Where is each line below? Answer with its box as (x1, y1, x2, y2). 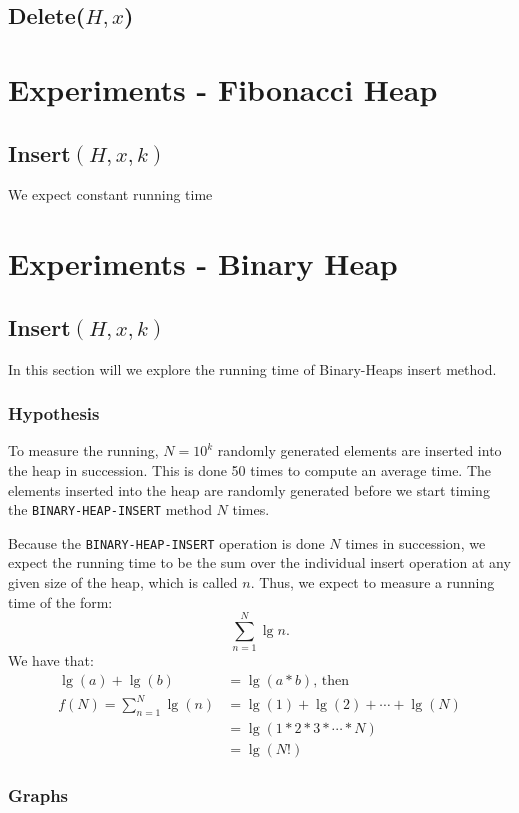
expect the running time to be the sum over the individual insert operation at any (8, 552, 511, 573)
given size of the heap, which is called (8, 572, 238, 593)
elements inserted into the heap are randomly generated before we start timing (8, 479, 490, 500)
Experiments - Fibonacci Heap (8, 68, 438, 109)
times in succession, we (345, 532, 486, 553)
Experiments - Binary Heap (8, 243, 398, 284)
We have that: (8, 650, 94, 671)
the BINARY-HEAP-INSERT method (8, 499, 212, 520)
